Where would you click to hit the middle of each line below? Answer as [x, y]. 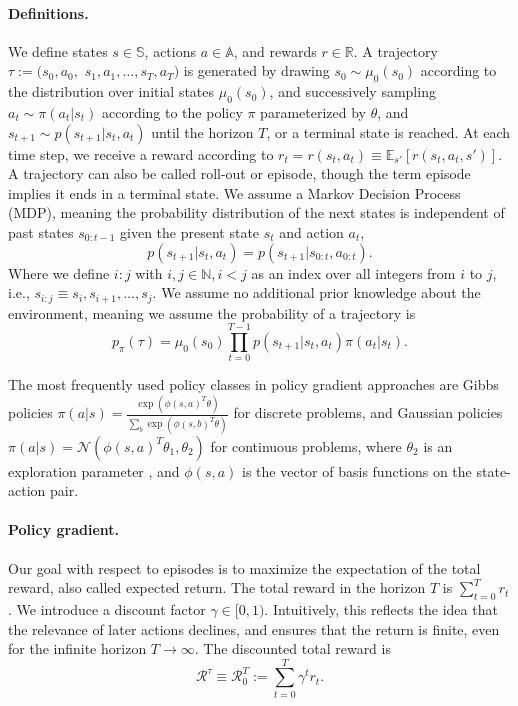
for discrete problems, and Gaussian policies [368, 412]
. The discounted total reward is [292, 648]
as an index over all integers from [353, 272]
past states [41, 231]
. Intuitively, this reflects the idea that [381, 608]
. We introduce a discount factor [107, 608]
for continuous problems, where [306, 445]
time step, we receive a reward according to [141, 153]
